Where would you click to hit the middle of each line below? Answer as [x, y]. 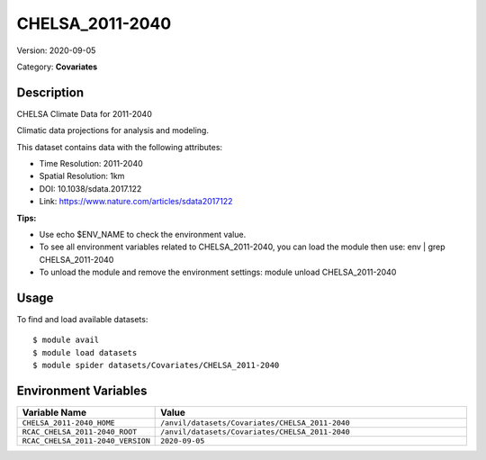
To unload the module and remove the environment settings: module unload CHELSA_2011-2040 [218, 272]
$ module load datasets [85, 352]
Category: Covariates [57, 67]
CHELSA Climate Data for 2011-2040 [84, 113]
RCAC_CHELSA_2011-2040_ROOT [80, 432]
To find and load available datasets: [82, 320]
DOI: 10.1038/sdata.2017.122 [90, 188]
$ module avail [66, 340]
